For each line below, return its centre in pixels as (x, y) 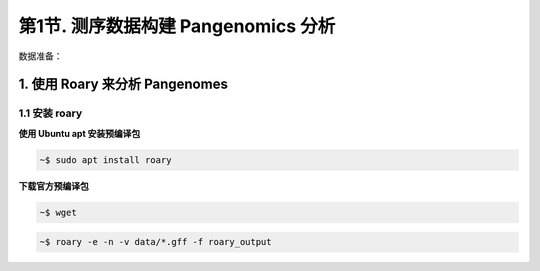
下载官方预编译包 (53, 186)
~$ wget (58, 212)
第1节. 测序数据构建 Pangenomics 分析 (177, 26)
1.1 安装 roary (50, 113)
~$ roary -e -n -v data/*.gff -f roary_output (155, 242)
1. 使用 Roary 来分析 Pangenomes (123, 84)
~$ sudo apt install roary (105, 159)
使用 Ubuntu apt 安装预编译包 (79, 133)
